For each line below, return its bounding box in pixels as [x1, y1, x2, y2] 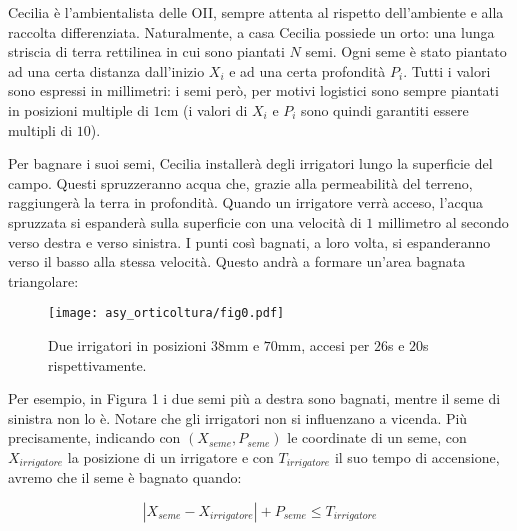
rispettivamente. [48, 354, 147, 375]
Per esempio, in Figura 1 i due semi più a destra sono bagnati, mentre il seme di [8, 388, 501, 409]
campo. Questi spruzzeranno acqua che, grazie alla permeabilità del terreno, [8, 172, 473, 193]
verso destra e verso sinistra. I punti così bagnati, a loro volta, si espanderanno [8, 231, 491, 252]
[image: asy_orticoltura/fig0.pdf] [48, 306, 285, 321]
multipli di [8, 119, 73, 140]
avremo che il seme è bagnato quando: [8, 467, 242, 488]
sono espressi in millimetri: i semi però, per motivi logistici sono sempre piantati [8, 80, 499, 101]
